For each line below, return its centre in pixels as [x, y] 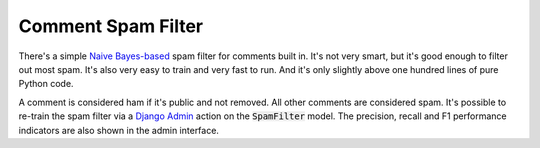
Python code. [46, 84]
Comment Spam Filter [111, 26]
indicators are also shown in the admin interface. [119, 130]
